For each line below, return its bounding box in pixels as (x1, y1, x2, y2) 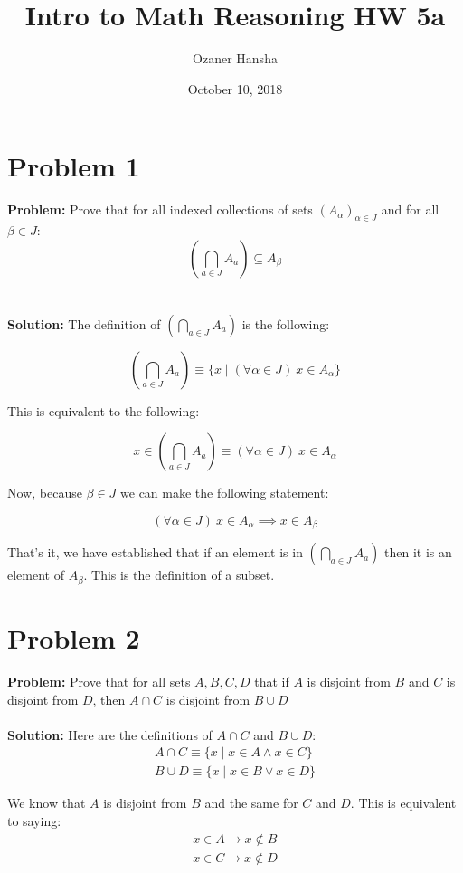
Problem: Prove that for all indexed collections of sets (7, 200, 313, 219)
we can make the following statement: (120, 483, 329, 502)
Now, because (7, 483, 82, 502)
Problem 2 (7, 620, 140, 657)
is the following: (241, 314, 330, 333)
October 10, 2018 (187, 79, 283, 98)
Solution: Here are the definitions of (7, 725, 213, 744)
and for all (381, 200, 439, 219)
